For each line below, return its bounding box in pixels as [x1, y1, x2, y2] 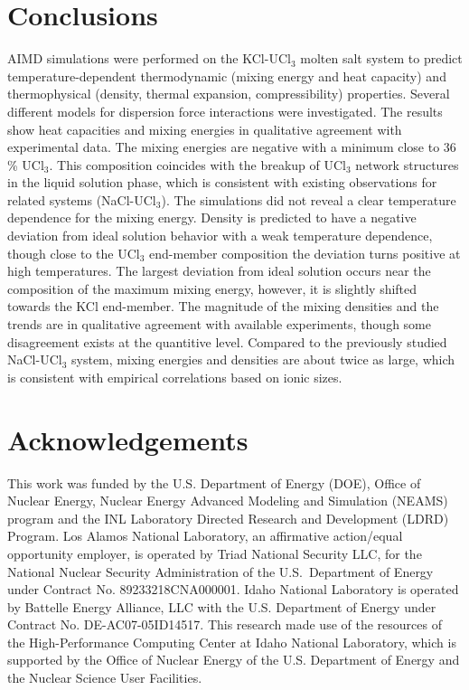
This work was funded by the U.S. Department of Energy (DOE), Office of [7, 473, 421, 492]
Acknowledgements [7, 421, 249, 458]
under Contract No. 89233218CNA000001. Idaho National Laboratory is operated [7, 580, 459, 599]
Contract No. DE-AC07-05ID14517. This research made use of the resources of [7, 615, 442, 634]
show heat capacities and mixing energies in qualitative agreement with [7, 119, 402, 138]
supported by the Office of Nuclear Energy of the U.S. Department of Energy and [7, 650, 460, 669]
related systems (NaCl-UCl [7, 190, 156, 209]
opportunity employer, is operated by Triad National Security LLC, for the [7, 543, 422, 562]
